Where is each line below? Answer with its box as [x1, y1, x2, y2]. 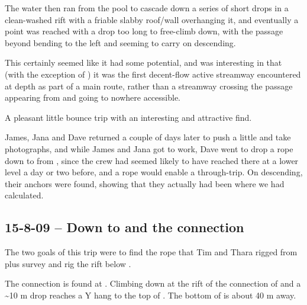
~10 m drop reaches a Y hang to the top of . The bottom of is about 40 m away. [5, 288, 296, 301]
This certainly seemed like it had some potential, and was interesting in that [5, 56, 282, 69]
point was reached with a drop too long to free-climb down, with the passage [5, 25, 283, 37]
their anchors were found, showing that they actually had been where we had [5, 177, 285, 190]
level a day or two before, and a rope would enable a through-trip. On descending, [5, 166, 303, 178]
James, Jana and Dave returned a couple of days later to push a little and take [5, 131, 291, 143]
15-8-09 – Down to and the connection [5, 218, 244, 236]
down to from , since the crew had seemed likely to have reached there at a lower [5, 154, 299, 166]
